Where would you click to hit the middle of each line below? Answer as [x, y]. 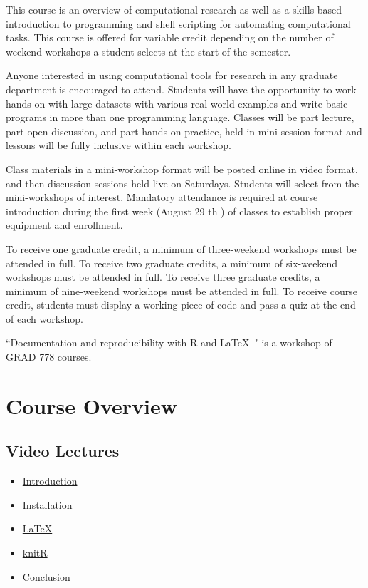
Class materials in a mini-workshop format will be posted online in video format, [182, 169]
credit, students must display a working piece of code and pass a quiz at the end [181, 305]
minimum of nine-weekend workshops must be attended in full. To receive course [182, 290]
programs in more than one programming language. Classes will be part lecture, [180, 117]
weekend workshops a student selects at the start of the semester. [148, 51]
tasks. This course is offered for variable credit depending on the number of [170, 37]
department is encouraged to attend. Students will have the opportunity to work [181, 89]
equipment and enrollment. [64, 225]
